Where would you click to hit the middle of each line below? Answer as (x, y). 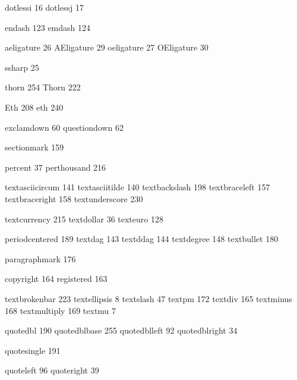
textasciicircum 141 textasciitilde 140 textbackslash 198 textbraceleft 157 (138, 187)
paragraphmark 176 (40, 258)
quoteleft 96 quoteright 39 (52, 370)
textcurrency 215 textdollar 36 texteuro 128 (84, 219)
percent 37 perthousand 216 (56, 167)
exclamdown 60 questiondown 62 (64, 127)
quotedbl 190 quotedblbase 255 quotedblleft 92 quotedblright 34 (121, 330)
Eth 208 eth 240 (34, 107)
